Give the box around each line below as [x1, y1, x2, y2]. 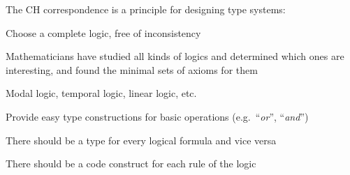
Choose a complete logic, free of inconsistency [6, 25, 201, 40]
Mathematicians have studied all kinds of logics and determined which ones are [6, 49, 344, 63]
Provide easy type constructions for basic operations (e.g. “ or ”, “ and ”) [6, 109, 309, 123]
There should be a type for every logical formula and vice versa [6, 132, 277, 147]
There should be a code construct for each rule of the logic [6, 156, 256, 171]
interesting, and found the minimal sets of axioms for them [6, 62, 258, 77]
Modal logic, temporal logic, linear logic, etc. [6, 86, 197, 100]
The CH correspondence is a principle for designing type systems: [6, 2, 286, 16]
